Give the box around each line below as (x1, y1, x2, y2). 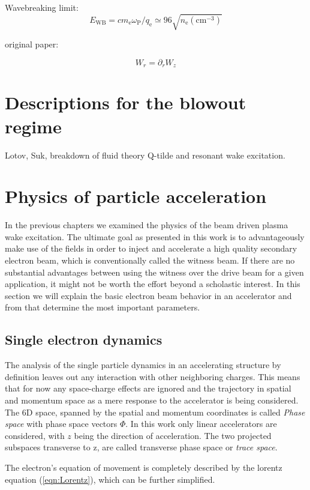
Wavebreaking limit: (5, 1, 79, 13)
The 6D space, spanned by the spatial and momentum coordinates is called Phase (5, 405, 305, 418)
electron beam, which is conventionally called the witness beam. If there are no (5, 254, 295, 266)
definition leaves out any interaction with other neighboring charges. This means (5, 370, 300, 383)
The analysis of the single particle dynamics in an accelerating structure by (5, 358, 281, 371)
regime (5, 113, 62, 138)
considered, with (5, 429, 65, 441)
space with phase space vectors (5, 417, 118, 430)
